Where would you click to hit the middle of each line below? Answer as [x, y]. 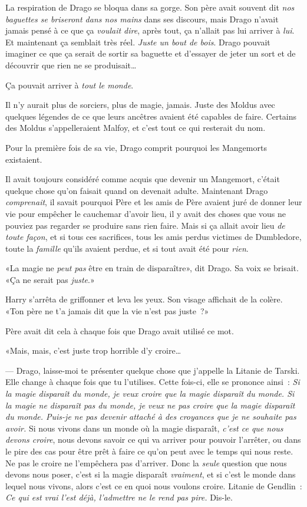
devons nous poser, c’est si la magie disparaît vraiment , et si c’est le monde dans [151, 474]
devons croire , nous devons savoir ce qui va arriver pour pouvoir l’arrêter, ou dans [153, 439]
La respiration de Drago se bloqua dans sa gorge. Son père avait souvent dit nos [150, 7]
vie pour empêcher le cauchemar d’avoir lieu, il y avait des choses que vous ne [146, 213]
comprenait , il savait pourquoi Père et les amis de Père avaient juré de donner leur [154, 202]
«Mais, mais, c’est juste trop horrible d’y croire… [93, 350]
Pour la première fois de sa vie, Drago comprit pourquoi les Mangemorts [136, 147]
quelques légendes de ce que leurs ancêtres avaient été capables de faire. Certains [151, 116]
